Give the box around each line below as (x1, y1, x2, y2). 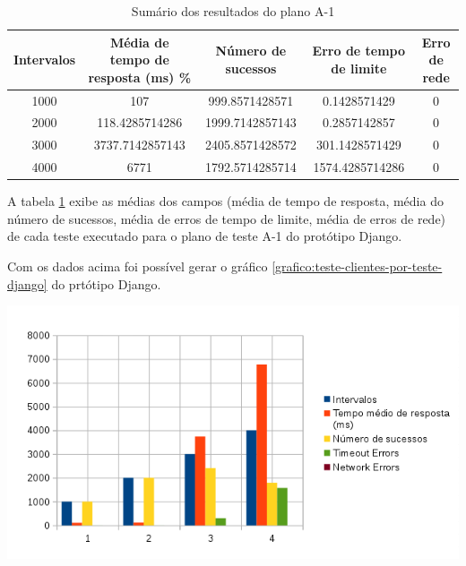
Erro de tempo (312, 41, 406, 60)
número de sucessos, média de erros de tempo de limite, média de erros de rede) (7, 209, 446, 227)
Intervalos (13, 50, 76, 69)
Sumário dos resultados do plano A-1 (131, 2, 335, 20)
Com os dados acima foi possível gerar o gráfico (7, 257, 268, 276)
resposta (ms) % (88, 67, 192, 86)
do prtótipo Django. (51, 274, 161, 293)
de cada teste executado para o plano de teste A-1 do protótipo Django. (7, 227, 402, 245)
